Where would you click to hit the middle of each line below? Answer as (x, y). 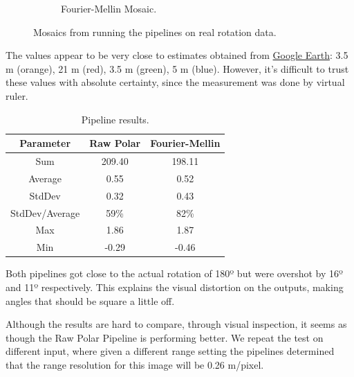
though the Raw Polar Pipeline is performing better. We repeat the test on (165, 337)
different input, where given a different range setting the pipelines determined (170, 351)
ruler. (17, 95)
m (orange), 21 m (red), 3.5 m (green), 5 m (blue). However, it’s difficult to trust (177, 68)
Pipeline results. (115, 119)
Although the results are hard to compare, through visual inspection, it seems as (176, 324)
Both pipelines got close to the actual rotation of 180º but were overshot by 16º (174, 273)
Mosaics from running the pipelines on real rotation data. (155, 32)
